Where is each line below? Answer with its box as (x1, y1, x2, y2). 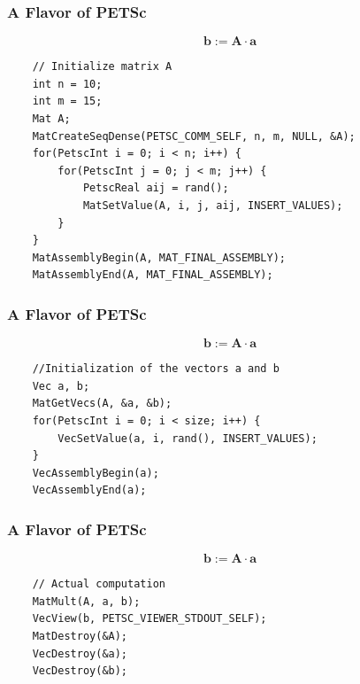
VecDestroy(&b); (32, 665, 128, 678)
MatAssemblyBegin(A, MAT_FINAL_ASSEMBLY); (32, 251, 286, 264)
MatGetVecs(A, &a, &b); (32, 397, 172, 410)
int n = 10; (32, 77, 103, 90)
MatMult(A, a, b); (32, 595, 141, 608)
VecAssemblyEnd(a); (32, 484, 147, 497)
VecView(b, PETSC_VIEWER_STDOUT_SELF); (32, 612, 267, 626)
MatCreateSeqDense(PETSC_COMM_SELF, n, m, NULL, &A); (32, 129, 356, 143)
